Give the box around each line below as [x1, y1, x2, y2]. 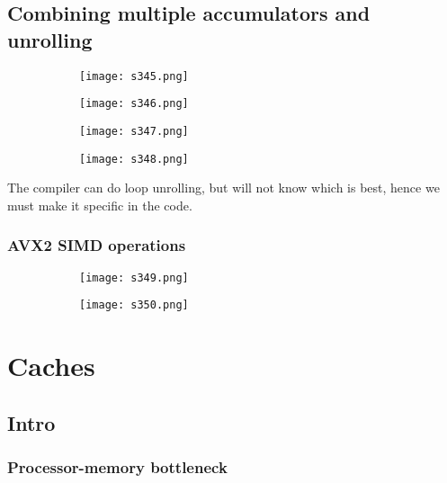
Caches [7, 347, 95, 384]
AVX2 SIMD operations [7, 234, 186, 256]
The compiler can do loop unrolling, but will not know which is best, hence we [7, 178, 440, 197]
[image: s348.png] [79, 152, 189, 165]
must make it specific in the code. [7, 195, 192, 214]
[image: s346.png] [79, 97, 189, 111]
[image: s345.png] [79, 69, 189, 83]
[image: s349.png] [79, 271, 189, 284]
